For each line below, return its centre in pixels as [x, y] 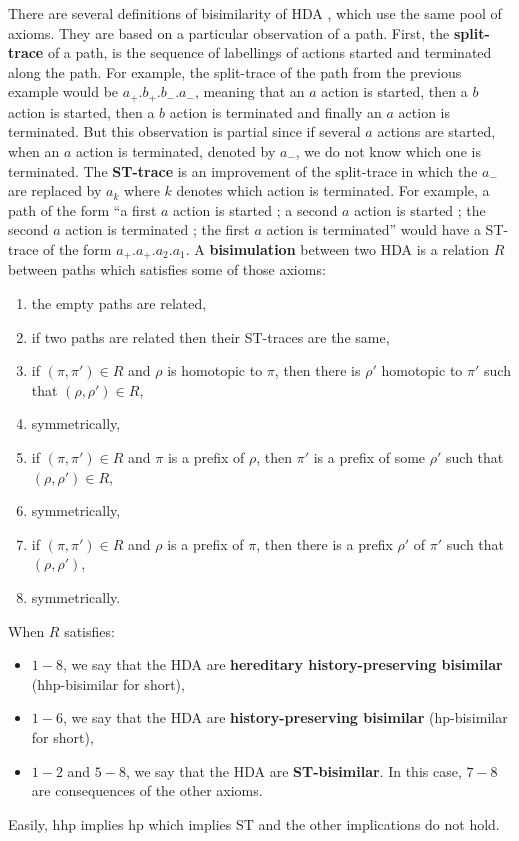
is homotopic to [215, 370]
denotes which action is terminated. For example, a [333, 190]
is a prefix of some [369, 457]
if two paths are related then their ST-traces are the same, [210, 336]
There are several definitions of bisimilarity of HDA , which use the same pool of [255, 13]
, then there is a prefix [324, 543]
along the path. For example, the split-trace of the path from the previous [235, 71]
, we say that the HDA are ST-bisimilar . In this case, [293, 770]
